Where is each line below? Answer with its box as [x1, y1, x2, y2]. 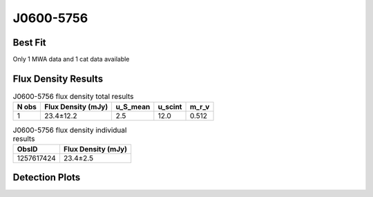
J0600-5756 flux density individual [12, 125, 127, 135]
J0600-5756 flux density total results [12, 92, 134, 102]
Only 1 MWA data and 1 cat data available [12, 55, 130, 64]
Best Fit [12, 37, 46, 48]
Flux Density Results [12, 73, 104, 84]
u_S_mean [115, 102, 151, 112]
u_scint [157, 102, 182, 112]
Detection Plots [12, 171, 81, 183]
